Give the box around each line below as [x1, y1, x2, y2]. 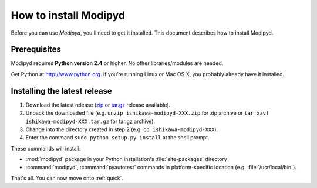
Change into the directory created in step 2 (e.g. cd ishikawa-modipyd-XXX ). [25, 126, 218, 133]
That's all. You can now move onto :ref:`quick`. [11, 175, 123, 182]
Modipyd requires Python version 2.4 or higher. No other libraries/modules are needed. [11, 60, 224, 67]
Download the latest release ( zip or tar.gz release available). [25, 101, 171, 108]
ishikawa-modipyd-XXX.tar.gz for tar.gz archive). [25, 118, 156, 125]
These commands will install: [11, 145, 81, 152]
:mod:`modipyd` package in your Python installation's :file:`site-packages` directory [25, 156, 227, 163]
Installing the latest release [11, 86, 113, 96]
